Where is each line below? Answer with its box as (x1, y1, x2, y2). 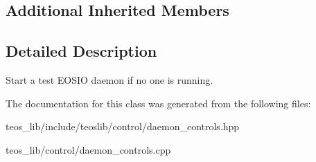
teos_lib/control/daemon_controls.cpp (6, 142, 171, 156)
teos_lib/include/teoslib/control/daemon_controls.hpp (6, 119, 240, 134)
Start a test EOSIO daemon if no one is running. (6, 72, 213, 87)
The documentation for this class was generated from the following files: (6, 96, 311, 110)
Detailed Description (6, 40, 157, 62)
